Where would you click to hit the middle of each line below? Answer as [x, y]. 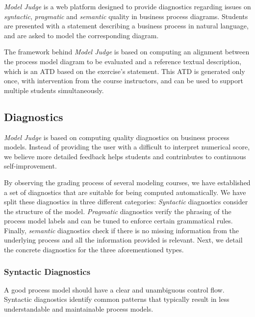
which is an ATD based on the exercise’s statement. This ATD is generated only [125, 71]
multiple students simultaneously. [54, 90]
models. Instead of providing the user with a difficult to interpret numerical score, [127, 147]
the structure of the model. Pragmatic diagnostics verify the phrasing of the [118, 211]
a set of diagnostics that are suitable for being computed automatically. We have [125, 192]
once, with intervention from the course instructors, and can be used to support [124, 81]
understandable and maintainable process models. [79, 309]
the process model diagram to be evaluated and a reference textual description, [123, 61]
